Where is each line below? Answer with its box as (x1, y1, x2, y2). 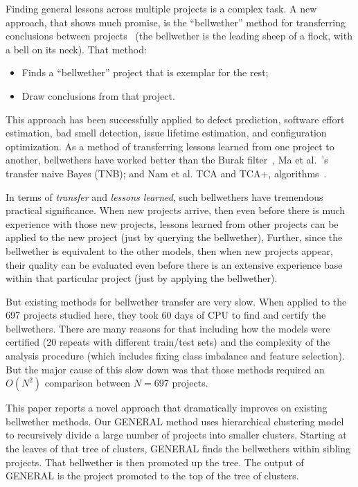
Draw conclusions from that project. (21, 88, 175, 103)
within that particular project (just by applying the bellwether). (6, 271, 278, 285)
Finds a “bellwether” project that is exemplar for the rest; (21, 65, 269, 80)
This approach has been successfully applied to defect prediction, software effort (6, 112, 345, 126)
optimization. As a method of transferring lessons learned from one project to (6, 139, 334, 153)
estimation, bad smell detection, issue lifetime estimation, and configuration (6, 125, 327, 140)
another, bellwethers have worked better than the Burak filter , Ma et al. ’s (6, 152, 328, 167)
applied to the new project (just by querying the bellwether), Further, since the (6, 230, 343, 245)
